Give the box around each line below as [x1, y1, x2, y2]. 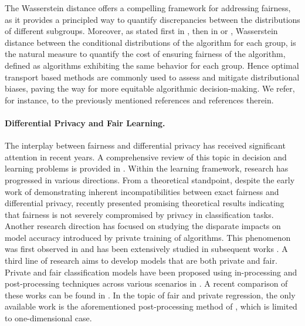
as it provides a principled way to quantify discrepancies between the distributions [5, 13, 300, 25]
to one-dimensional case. [5, 312, 92, 324]
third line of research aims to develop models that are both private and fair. [5, 254, 277, 267]
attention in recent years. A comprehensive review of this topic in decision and [5, 150, 287, 163]
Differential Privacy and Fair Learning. [5, 116, 165, 129]
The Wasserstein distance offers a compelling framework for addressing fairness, [5, 2, 291, 14]
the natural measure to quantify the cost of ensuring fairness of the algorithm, [5, 48, 286, 60]
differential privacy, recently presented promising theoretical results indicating [5, 197, 284, 209]
